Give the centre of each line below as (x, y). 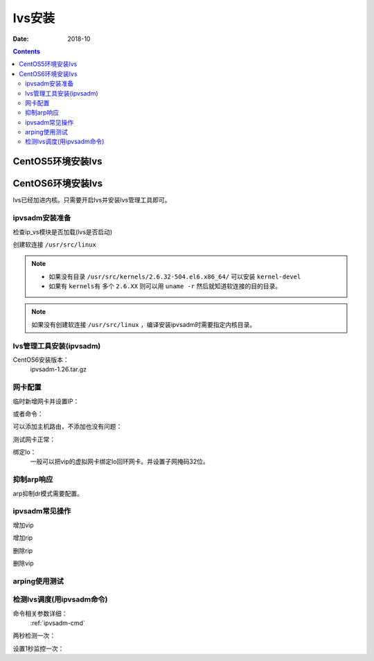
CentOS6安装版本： (41, 360)
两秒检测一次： (34, 636)
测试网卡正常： (34, 439)
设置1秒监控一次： (38, 649)
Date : (21, 39)
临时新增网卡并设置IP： (46, 401)
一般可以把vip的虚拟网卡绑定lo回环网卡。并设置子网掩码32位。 (119, 461)
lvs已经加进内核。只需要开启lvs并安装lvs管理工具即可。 (92, 200)
